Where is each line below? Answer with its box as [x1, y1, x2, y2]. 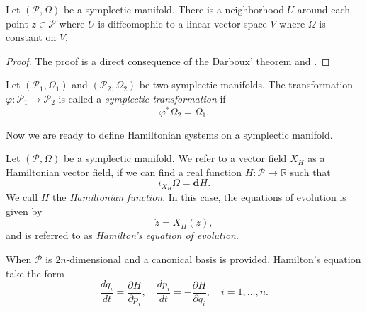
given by [6, 203, 43, 218]
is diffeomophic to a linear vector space [98, 16, 267, 30]
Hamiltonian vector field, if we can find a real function [6, 164, 242, 179]
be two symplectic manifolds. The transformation [139, 77, 354, 92]
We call [6, 190, 38, 204]
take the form [6, 265, 64, 280]
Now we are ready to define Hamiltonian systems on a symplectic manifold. [6, 127, 333, 141]
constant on [6, 30, 57, 45]
